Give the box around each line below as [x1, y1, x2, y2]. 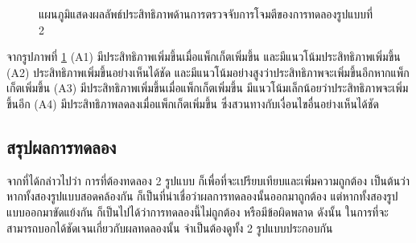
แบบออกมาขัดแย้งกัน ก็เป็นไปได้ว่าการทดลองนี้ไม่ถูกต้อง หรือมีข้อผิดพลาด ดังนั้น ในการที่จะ [6, 203, 389, 220]
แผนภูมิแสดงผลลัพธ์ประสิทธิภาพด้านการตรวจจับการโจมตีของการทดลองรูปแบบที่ [39, 6, 373, 22]
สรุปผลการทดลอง [6, 134, 117, 159]
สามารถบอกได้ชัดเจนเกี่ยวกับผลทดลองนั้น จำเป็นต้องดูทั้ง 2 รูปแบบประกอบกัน [6, 219, 333, 236]
